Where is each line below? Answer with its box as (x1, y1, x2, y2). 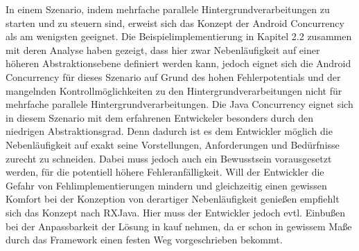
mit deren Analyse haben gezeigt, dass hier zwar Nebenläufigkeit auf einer (6, 42, 320, 57)
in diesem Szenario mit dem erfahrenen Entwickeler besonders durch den (6, 110, 313, 124)
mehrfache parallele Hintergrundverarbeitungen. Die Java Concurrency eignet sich (6, 97, 353, 111)
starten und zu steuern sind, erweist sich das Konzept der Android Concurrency (6, 15, 344, 30)
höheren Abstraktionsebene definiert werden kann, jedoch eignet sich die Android (6, 56, 351, 71)
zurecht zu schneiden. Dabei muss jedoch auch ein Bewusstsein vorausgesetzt (6, 151, 332, 165)
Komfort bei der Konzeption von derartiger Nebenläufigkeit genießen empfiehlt (6, 192, 340, 206)
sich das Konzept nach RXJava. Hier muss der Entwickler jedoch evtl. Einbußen (6, 205, 346, 219)
